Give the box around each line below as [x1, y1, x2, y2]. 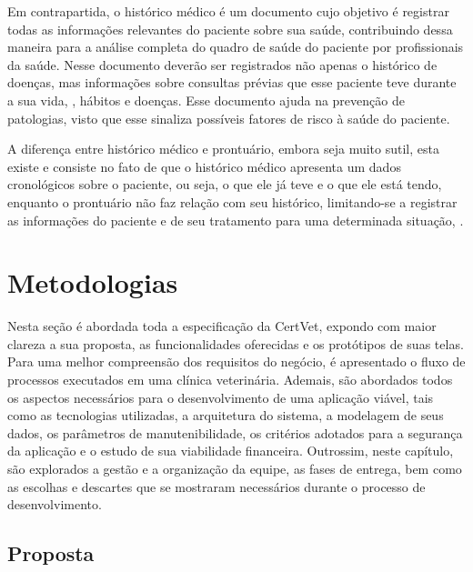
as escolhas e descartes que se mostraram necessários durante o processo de [7, 477, 426, 496]
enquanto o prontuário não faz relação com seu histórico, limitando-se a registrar [7, 192, 458, 211]
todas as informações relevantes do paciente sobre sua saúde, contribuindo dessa [7, 19, 453, 38]
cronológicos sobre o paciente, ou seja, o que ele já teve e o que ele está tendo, [7, 175, 442, 194]
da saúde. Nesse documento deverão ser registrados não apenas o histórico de [7, 55, 438, 74]
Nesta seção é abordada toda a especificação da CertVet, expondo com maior [7, 316, 437, 336]
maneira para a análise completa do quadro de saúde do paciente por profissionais [7, 37, 464, 56]
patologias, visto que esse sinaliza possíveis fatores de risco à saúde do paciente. [7, 108, 450, 127]
